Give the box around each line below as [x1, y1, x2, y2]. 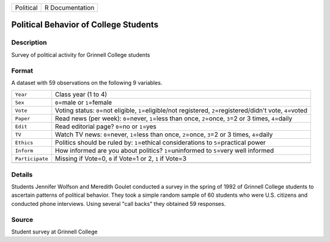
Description [11, 38, 47, 47]
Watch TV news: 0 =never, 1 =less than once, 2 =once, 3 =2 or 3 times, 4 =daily [55, 130, 273, 139]
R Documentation [44, 4, 95, 12]
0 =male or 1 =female [55, 98, 112, 107]
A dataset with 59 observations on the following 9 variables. [11, 79, 163, 86]
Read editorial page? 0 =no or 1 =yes [55, 122, 157, 131]
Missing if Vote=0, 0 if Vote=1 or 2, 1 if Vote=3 [55, 155, 186, 163]
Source [11, 215, 34, 224]
